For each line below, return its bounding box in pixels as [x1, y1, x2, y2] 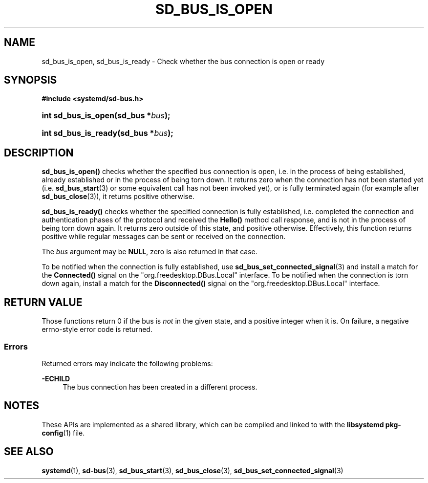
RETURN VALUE [4, 296, 83, 308]
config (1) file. [42, 428, 85, 437]
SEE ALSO [4, 445, 54, 458]
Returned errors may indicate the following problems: [42, 359, 213, 368]
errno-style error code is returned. [42, 325, 152, 334]
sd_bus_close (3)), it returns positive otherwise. [42, 192, 194, 201]
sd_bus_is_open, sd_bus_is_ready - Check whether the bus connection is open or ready [42, 57, 324, 66]
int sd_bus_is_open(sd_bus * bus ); [42, 110, 171, 121]
